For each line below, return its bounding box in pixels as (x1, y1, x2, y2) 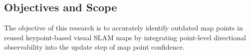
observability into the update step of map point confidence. (4, 42, 185, 52)
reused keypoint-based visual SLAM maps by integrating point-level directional (4, 32, 246, 42)
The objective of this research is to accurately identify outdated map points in (4, 23, 243, 33)
